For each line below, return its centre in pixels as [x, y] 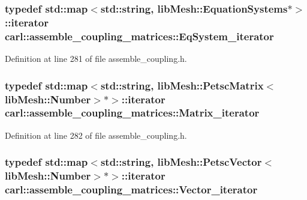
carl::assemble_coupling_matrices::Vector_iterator [131, 189]
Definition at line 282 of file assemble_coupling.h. [96, 135]
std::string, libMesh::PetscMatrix [182, 85]
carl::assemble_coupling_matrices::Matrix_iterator [132, 113]
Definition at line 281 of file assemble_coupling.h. [96, 59]
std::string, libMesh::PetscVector [181, 162]
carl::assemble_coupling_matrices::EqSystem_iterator [139, 36]
